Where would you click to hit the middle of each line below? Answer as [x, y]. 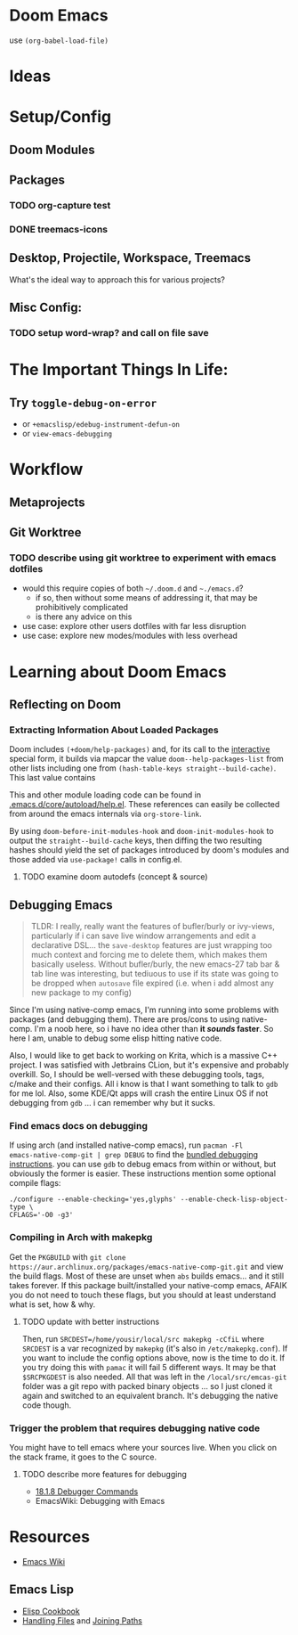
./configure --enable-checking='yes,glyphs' [93, 1199]
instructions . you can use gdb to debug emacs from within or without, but [143, 1165]
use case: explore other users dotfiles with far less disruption [134, 626]
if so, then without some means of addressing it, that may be [146, 598]
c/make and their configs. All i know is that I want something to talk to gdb [144, 1084]
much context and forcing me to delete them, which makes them [149, 955]
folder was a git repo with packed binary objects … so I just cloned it [147, 1386]
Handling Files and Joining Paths [82, 1620]
